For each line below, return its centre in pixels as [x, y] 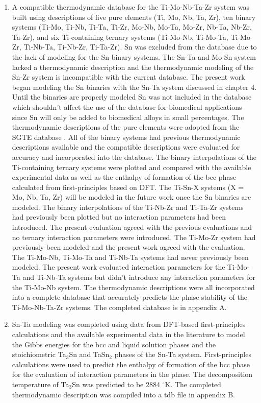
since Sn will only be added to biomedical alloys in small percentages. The [128, 117]
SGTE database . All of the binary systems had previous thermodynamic [126, 137]
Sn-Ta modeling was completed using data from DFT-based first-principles [129, 324]
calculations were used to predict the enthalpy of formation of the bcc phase [131, 364]
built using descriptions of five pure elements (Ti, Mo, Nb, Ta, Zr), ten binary [134, 17]
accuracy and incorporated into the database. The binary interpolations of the [134, 157]
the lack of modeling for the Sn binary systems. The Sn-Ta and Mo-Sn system [134, 56]
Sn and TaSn [89, 354]
